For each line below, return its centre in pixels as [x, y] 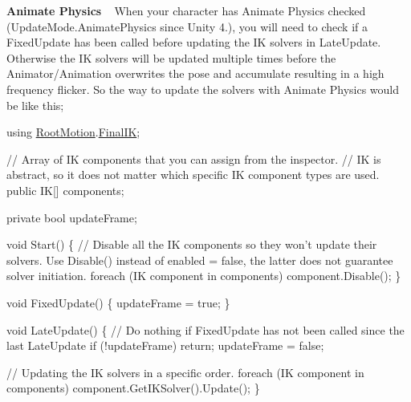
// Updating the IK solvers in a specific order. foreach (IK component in [185, 372]
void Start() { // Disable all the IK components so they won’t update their [192, 244]
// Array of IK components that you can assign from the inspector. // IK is [194, 158]
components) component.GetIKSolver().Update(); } [133, 388]
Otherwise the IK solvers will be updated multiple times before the [171, 57]
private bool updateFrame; [72, 217]
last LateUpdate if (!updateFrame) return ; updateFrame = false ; [165, 345]
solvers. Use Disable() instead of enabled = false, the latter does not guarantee [200, 260]
